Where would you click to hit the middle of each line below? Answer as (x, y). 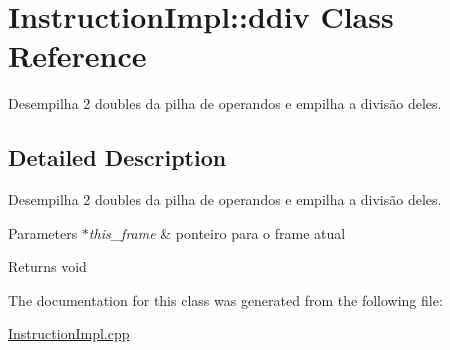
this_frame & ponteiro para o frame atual (217, 232)
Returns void (47, 266)
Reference (77, 55)
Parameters (43, 232)
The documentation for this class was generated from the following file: (225, 299)
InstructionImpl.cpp (69, 333)
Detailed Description (117, 157)
